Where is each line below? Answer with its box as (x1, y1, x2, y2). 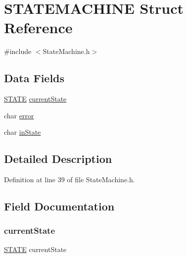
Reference (4, 17, 73, 38)
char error (4, 110, 34, 120)
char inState (4, 127, 41, 137)
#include (4, 46, 32, 56)
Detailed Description (4, 151, 112, 166)
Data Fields (4, 70, 65, 86)
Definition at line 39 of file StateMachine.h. (4, 174, 135, 185)
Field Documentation (4, 199, 115, 214)
